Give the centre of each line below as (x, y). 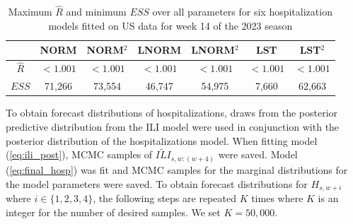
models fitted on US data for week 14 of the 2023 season (170, 25)
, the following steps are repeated (164, 198)
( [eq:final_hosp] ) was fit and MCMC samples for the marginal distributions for (177, 169)
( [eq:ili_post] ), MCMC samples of (79, 154)
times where (277, 198)
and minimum (96, 12)
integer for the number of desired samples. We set (113, 212)
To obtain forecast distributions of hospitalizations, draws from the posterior (172, 113)
